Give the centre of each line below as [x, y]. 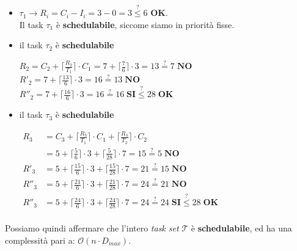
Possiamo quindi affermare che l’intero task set [92, 228]
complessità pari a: [40, 240]
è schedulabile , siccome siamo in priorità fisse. [145, 24]
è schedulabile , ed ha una [241, 228]
